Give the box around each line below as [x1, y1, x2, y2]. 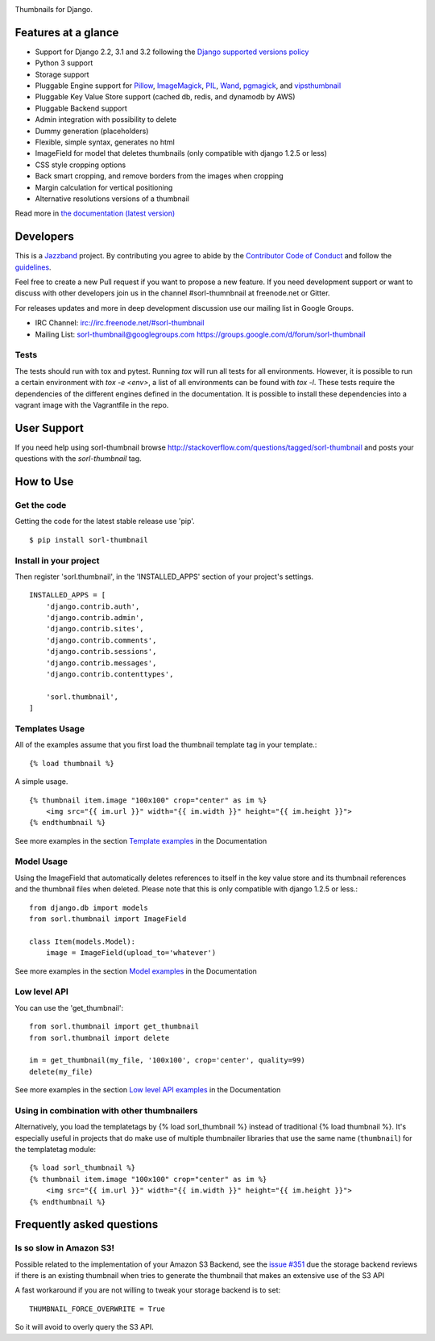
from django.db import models [29, 903, 149, 912]
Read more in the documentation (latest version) [14, 208, 176, 218]
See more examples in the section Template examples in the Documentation [14, 836, 267, 845]
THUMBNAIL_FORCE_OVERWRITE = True [29, 1304, 165, 1314]
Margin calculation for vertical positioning [35, 182, 173, 192]
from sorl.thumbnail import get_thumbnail [29, 1022, 200, 1031]
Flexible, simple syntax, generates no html [35, 137, 175, 147]
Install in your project [14, 555, 100, 566]
